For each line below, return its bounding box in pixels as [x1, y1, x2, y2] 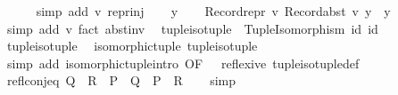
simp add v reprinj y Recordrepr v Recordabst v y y [36, 2, 391, 20]
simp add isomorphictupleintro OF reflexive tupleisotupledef [6, 53, 360, 72]
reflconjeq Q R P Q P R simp [6, 71, 236, 90]
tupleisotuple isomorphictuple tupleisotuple [6, 36, 258, 55]
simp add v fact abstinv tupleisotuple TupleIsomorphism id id [6, 19, 378, 37]
